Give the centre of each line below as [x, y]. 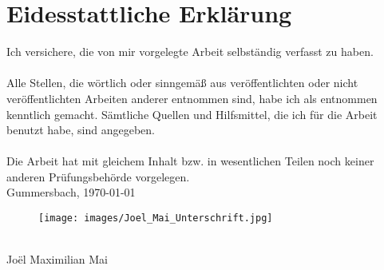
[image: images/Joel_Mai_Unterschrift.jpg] [156, 218]
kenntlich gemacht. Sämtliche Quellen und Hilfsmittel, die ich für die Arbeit [192, 114]
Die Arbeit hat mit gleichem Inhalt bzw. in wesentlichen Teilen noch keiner [190, 161]
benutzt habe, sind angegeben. [81, 130]
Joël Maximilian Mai [57, 259]
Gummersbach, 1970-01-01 [71, 192]
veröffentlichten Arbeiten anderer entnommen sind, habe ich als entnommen [192, 98]
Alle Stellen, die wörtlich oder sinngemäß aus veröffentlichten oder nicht [182, 83]
